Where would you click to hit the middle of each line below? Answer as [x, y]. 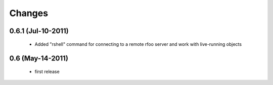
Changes [29, 13]
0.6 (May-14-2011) [39, 59]
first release [47, 71]
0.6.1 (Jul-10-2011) [39, 31]
